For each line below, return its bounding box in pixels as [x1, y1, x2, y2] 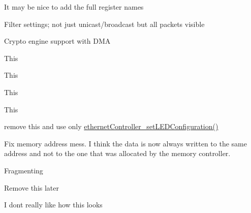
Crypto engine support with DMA [4, 36, 111, 46]
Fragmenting [4, 165, 43, 175]
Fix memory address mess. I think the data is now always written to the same [4, 138, 247, 148]
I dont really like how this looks [4, 199, 103, 210]
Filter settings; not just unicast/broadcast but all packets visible [4, 18, 205, 29]
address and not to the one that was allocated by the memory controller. [4, 148, 231, 159]
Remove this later [4, 182, 59, 193]
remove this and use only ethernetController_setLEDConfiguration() [4, 121, 218, 132]
